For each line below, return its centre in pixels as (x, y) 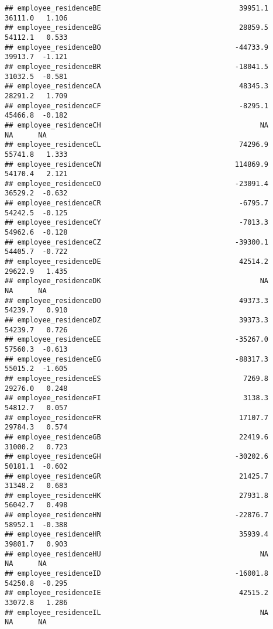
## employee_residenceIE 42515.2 (137, 593)
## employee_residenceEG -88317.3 (137, 359)
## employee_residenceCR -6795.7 (137, 203)
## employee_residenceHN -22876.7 (137, 515)
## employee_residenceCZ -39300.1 (137, 242)
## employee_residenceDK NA (137, 281)
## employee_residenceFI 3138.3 (137, 398)
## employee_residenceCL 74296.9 (137, 145)
